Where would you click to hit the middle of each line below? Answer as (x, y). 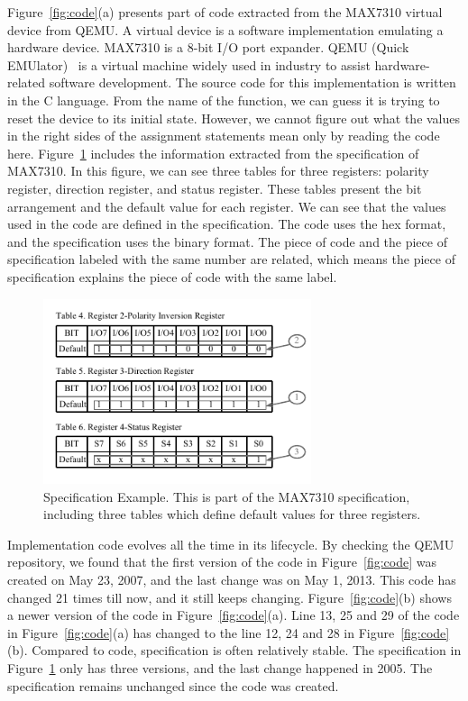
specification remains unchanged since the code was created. (173, 685)
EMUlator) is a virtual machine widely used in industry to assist (189, 64)
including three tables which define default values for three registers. (232, 514)
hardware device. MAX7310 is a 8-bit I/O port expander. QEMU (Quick (208, 47)
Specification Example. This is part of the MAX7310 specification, (227, 496)
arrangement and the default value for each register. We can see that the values (227, 206)
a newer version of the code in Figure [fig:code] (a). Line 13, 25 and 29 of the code (234, 615)
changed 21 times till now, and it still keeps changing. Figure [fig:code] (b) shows (229, 597)
